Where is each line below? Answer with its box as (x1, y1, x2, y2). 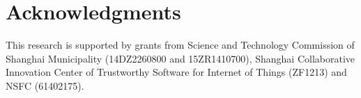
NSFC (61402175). (6, 78, 84, 92)
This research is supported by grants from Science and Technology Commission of (6, 38, 355, 52)
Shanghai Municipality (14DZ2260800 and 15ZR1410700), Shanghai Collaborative (6, 51, 355, 65)
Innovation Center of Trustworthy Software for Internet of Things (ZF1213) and (6, 65, 347, 79)
